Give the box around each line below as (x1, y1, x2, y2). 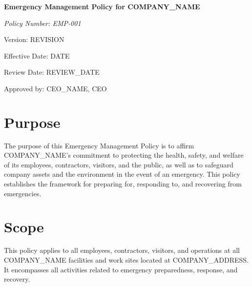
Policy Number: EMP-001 (4, 18, 81, 28)
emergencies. (4, 188, 42, 198)
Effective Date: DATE (4, 50, 70, 61)
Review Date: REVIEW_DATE (4, 67, 100, 77)
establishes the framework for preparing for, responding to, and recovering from (4, 179, 242, 189)
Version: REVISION (4, 34, 64, 44)
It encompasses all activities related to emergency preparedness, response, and (4, 264, 238, 274)
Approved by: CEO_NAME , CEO (4, 83, 107, 93)
